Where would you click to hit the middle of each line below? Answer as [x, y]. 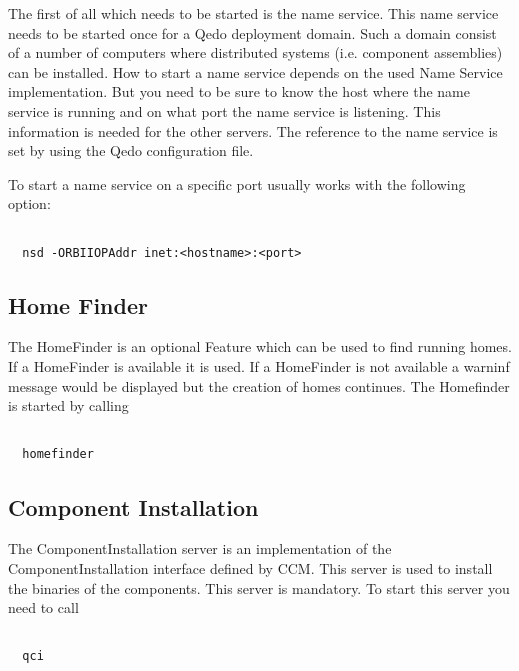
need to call [43, 607]
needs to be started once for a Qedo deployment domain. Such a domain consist [252, 32]
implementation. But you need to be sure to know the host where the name [239, 91]
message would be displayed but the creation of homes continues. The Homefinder [259, 385]
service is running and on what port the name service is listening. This [224, 110]
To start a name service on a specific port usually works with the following [237, 183]
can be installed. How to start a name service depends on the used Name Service [255, 71]
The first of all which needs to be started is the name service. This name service [253, 13]
